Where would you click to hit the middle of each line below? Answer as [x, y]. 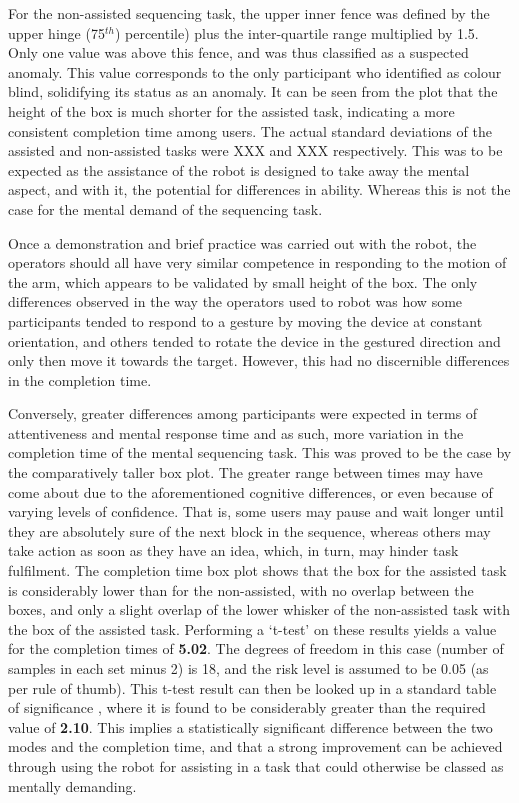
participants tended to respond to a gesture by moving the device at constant [245, 320]
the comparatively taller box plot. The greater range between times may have [245, 472]
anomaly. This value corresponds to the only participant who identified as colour [255, 71]
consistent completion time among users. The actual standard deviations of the [250, 130]
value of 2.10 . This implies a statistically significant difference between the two [250, 726]
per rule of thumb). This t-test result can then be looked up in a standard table [252, 687]
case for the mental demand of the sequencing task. [165, 208]
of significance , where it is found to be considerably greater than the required [247, 707]
